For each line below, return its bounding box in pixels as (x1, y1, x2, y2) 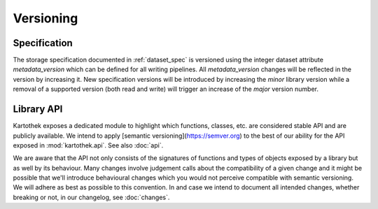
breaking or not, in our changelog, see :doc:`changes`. (13, 193, 170, 201)
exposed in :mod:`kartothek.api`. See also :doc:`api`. (13, 140, 164, 150)
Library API (13, 103, 63, 115)
